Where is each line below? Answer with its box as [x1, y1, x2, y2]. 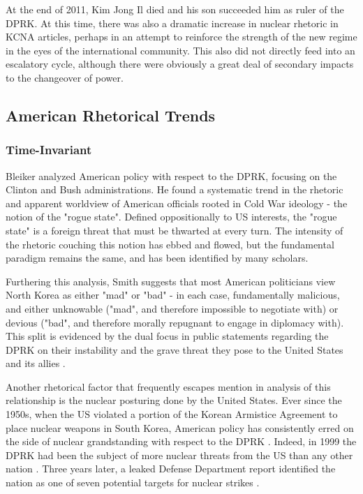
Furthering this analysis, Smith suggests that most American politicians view [6, 274, 336, 288]
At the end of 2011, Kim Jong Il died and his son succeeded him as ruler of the [6, 2, 344, 16]
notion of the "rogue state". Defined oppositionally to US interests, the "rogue [6, 209, 337, 224]
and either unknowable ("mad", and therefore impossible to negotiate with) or [6, 301, 339, 315]
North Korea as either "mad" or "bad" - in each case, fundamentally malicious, [6, 287, 340, 302]
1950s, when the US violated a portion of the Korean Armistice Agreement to [6, 407, 338, 421]
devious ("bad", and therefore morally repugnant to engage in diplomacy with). [6, 315, 344, 329]
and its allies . [6, 356, 66, 370]
